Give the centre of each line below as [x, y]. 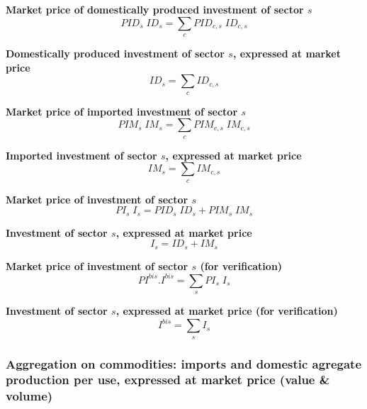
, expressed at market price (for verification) [227, 311]
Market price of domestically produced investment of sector [155, 9]
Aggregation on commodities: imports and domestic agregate [184, 363]
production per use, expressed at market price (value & [168, 380]
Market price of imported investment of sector [122, 111]
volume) [29, 396]
